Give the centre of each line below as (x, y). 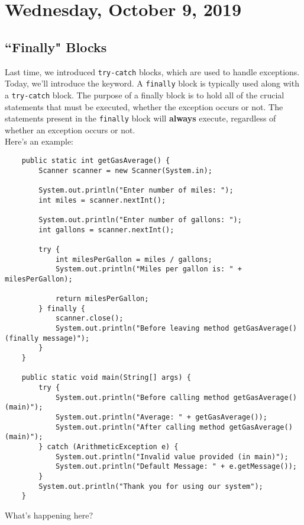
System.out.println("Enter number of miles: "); (136, 190)
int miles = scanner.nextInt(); (102, 200)
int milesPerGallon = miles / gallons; (134, 259)
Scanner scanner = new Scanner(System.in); (125, 170)
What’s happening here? (49, 515)
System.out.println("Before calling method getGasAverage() (176, 397)
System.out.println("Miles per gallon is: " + (148, 269)
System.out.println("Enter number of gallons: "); (140, 220)
